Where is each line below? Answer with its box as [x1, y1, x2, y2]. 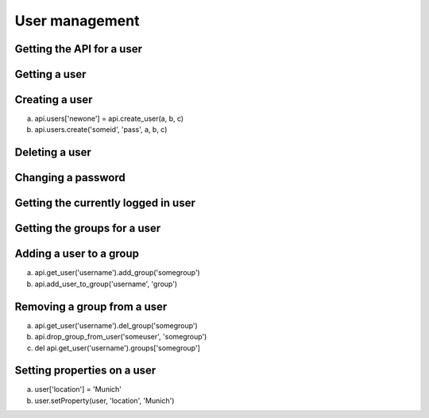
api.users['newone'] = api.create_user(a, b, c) [34, 114, 184, 123]
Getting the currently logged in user [14, 196, 196, 210]
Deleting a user [14, 145, 91, 159]
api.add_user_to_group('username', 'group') [34, 279, 178, 288]
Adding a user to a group [14, 247, 139, 261]
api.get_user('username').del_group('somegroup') [34, 320, 198, 330]
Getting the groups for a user [14, 222, 161, 235]
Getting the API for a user [14, 42, 143, 56]
